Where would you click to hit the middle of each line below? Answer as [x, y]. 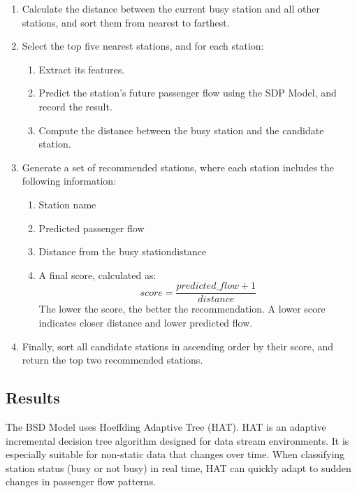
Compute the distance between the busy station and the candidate [181, 130]
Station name [67, 204]
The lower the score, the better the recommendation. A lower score [182, 309]
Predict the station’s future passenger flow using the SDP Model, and [188, 93]
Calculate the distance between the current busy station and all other [171, 8]
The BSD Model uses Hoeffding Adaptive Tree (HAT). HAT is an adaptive [166, 426]
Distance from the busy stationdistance [123, 251]
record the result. [75, 106]
